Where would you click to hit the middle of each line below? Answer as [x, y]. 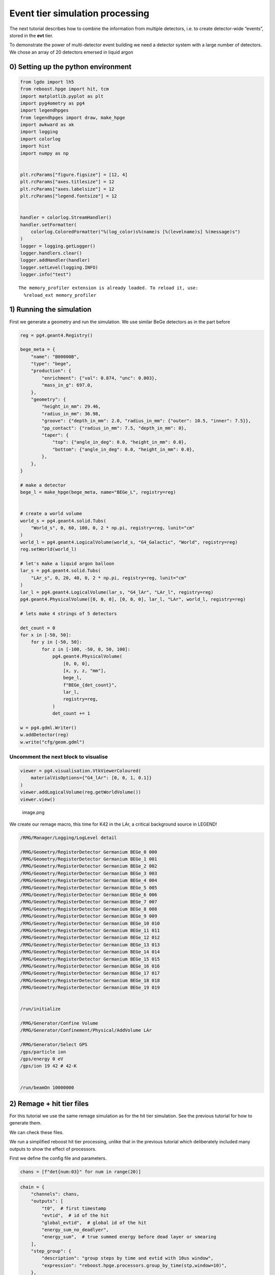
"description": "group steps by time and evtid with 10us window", [128, 1258]
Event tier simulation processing [79, 13]
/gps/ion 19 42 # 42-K [48, 1066]
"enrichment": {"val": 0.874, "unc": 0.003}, [99, 378]
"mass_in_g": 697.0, [67, 385]
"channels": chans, [55, 1194]
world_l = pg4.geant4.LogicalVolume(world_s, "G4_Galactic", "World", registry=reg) [129, 542]
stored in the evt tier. [31, 35]
